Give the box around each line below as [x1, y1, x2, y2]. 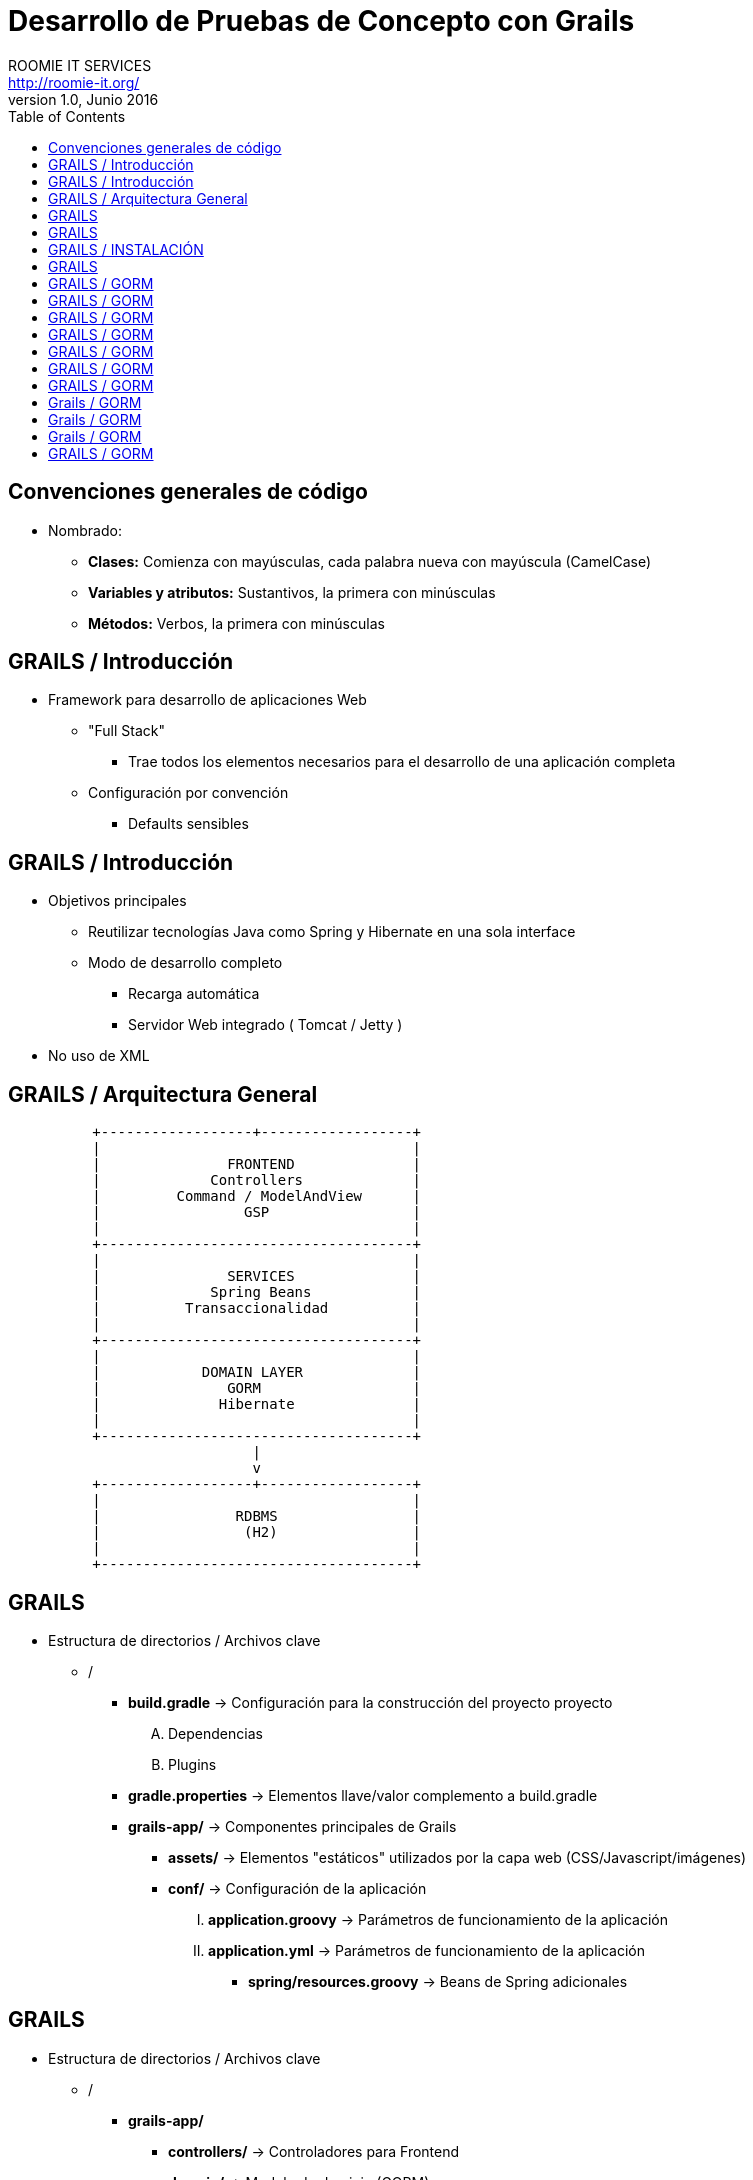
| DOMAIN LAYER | [92, 1364, 422, 1381]
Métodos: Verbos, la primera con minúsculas [88, 614, 385, 632]
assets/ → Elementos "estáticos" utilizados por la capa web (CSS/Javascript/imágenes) [168, 1848, 747, 1866]
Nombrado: [48, 521, 122, 539]
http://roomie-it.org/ [8, 73, 140, 91]
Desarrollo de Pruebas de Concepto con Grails [8, 4, 635, 38]
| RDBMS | [92, 1508, 422, 1525]
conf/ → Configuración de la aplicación [168, 1879, 427, 1897]
